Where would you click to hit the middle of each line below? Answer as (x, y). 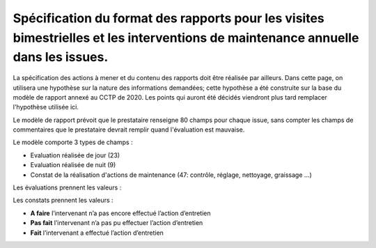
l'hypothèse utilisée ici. (46, 107)
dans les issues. (61, 57)
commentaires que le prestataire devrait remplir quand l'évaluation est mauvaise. (129, 130)
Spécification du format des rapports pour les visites (169, 18)
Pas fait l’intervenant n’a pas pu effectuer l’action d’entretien (117, 223)
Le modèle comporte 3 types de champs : (73, 142)
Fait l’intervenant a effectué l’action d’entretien (97, 233)
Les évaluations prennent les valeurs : (67, 187)
